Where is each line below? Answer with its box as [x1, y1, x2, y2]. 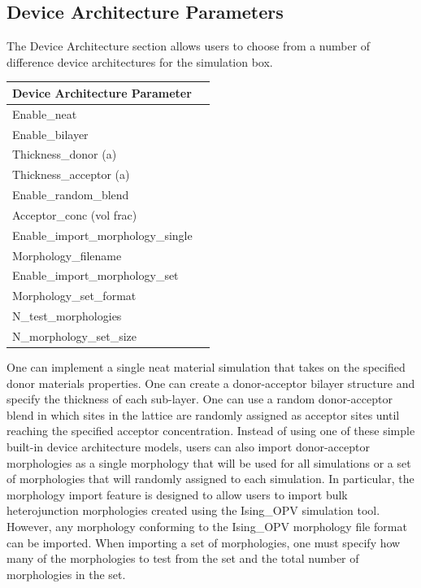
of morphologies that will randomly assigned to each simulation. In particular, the [7, 470, 414, 487]
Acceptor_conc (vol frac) [12, 206, 137, 223]
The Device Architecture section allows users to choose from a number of [7, 37, 371, 54]
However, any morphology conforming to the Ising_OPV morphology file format [7, 518, 407, 535]
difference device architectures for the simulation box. [7, 53, 273, 70]
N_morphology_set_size [12, 328, 137, 345]
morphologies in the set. [7, 565, 126, 582]
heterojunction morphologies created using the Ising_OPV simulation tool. [7, 502, 380, 519]
